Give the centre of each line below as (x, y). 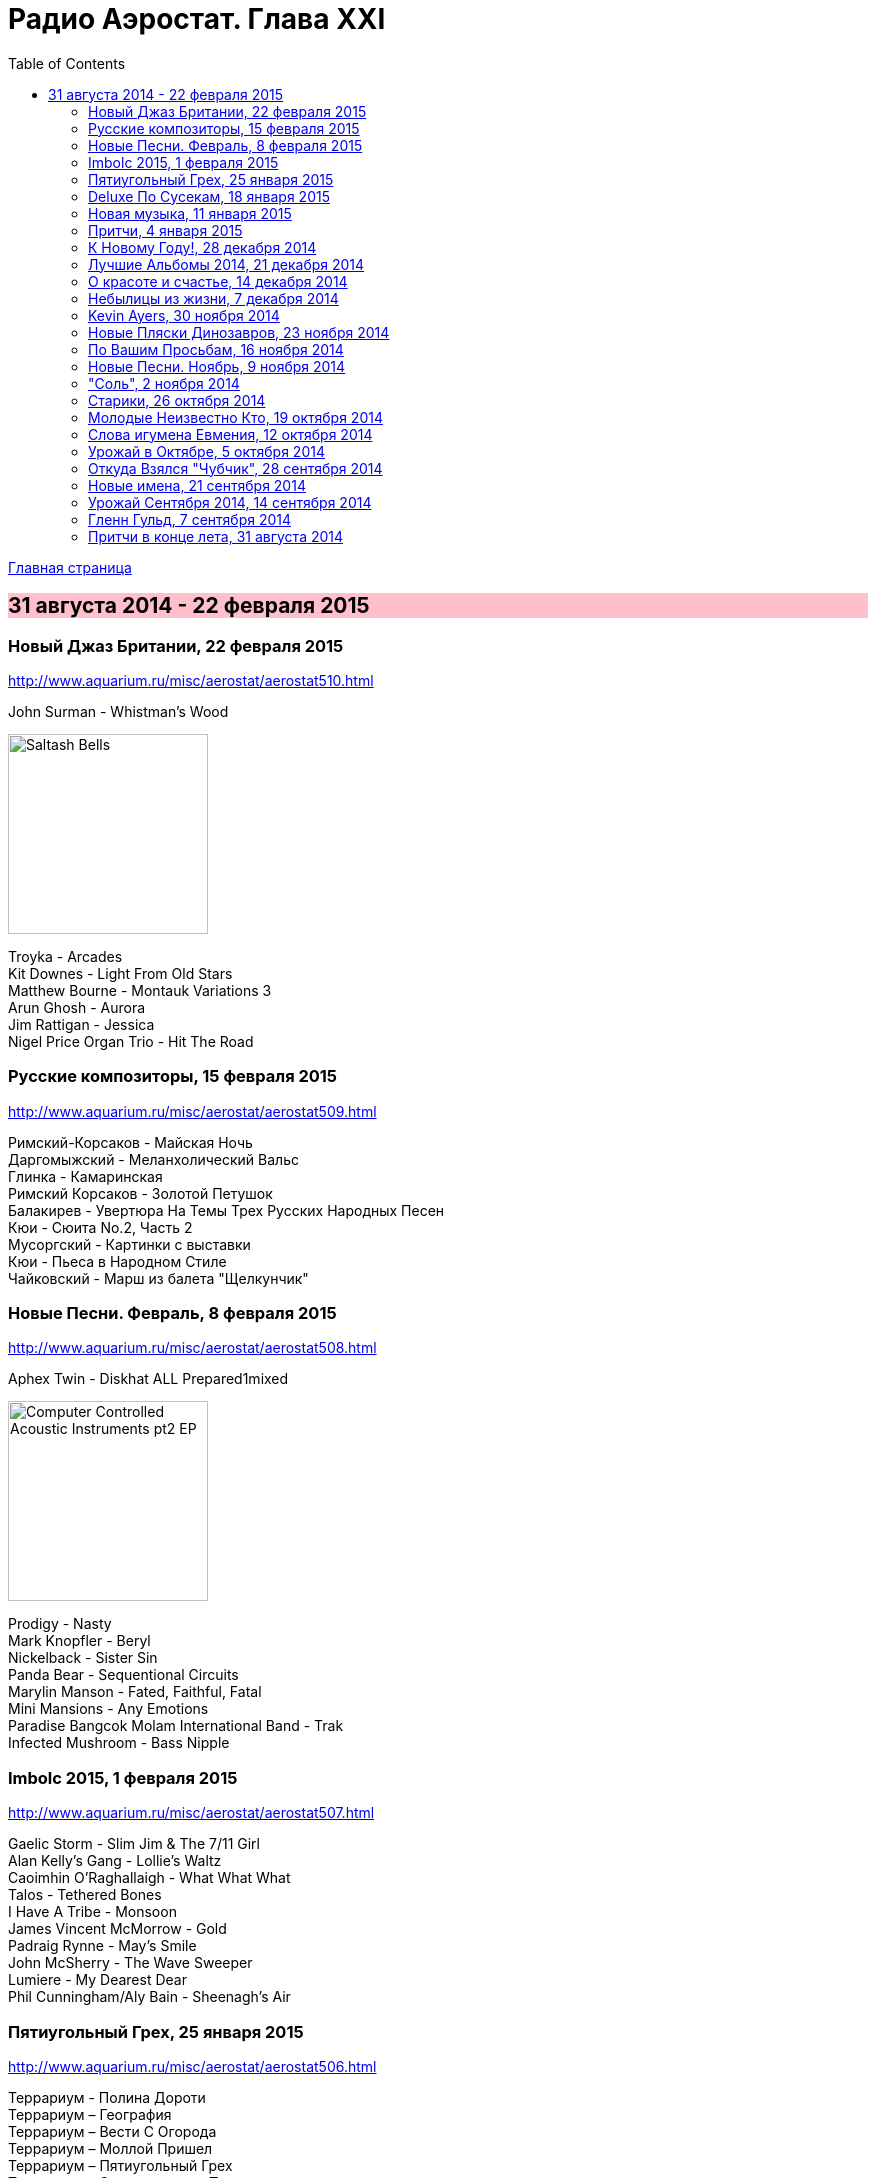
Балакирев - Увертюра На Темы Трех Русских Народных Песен (226, 1210)
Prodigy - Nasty (60, 1624)
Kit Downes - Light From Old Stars (120, 973)
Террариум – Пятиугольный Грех (120, 2165)
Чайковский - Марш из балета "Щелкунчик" (158, 1278)
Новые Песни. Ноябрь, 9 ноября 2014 (217, 366)
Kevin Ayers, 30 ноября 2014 (184, 315)
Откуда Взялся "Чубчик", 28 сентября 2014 (235, 468)
